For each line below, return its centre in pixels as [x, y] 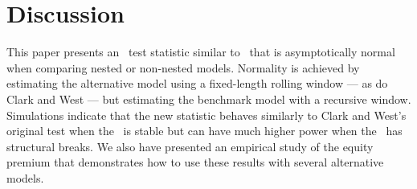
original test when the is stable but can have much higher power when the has [204, 131]
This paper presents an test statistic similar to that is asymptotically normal [201, 52]
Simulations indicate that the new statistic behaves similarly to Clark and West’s [206, 115]
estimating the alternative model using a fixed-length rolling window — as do [197, 83]
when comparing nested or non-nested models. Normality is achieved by [183, 67]
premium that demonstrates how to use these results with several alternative [195, 162]
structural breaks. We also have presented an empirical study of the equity [190, 146]
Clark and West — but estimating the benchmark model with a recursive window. [209, 99]
